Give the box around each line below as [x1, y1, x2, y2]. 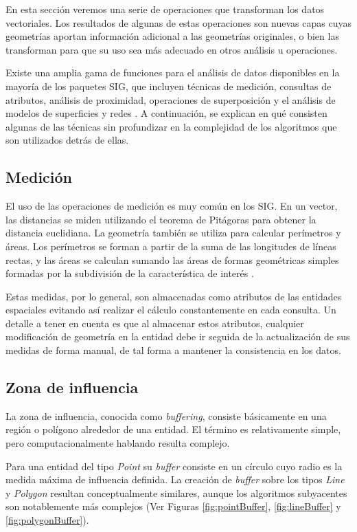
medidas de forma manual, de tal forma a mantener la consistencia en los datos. [5, 343, 341, 357]
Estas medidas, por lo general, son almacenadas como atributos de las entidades [5, 289, 342, 303]
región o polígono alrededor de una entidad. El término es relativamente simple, [5, 422, 341, 436]
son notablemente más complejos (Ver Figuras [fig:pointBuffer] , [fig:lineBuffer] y [5, 499, 341, 513]
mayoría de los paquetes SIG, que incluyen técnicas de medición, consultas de [5, 78, 332, 93]
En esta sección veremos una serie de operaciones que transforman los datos [5, 2, 325, 16]
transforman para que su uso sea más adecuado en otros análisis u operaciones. [5, 42, 338, 56]
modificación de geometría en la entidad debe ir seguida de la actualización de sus [5, 329, 350, 344]
